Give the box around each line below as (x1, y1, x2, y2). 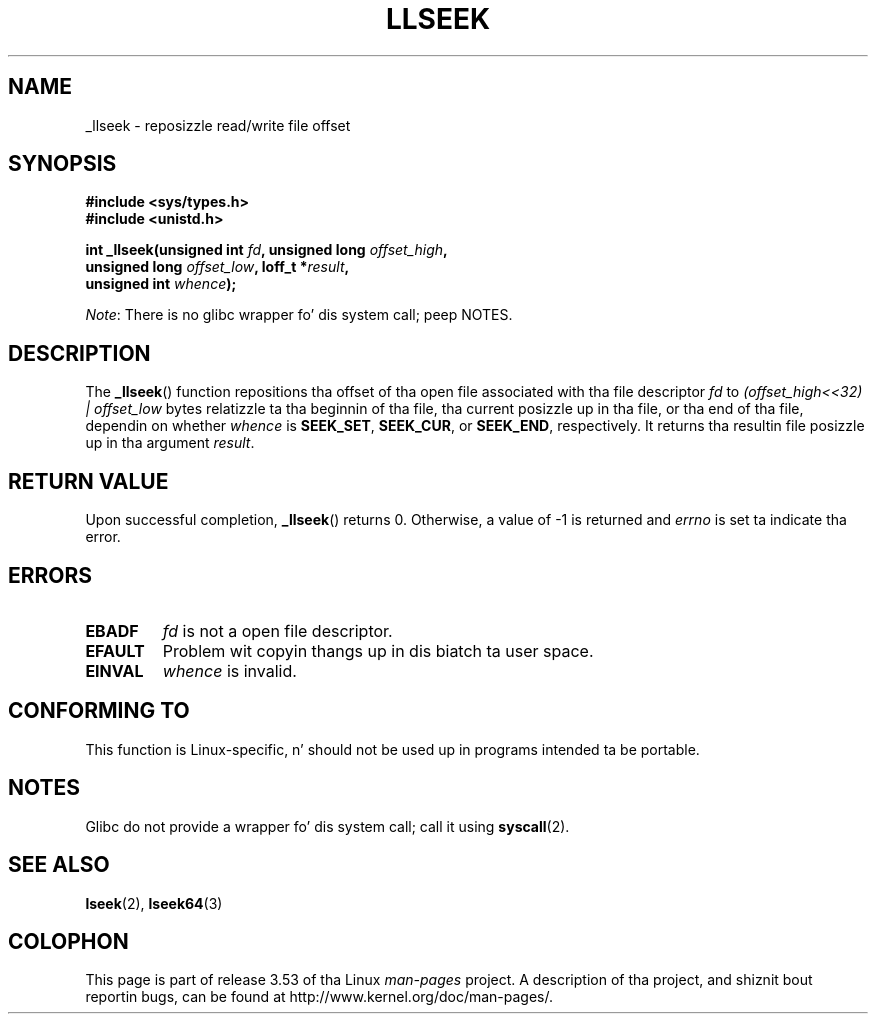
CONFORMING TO (8, 698, 190, 724)
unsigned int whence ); (85, 275, 237, 293)
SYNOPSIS (8, 151, 117, 177)
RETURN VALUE (8, 468, 169, 494)
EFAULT (85, 640, 145, 661)
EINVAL (85, 660, 144, 681)
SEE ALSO (8, 852, 110, 878)
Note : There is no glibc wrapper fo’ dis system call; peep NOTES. (85, 306, 513, 324)
